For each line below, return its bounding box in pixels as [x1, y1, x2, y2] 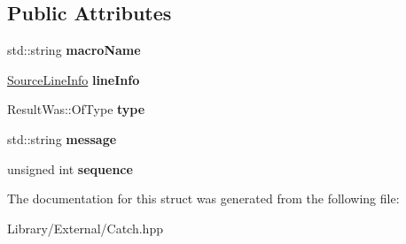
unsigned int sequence [7, 159, 133, 178]
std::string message [7, 129, 117, 148]
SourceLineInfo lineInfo [7, 70, 140, 88]
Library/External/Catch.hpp [7, 218, 163, 237]
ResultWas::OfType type [7, 100, 145, 118]
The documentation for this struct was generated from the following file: [7, 189, 400, 208]
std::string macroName [7, 41, 141, 59]
